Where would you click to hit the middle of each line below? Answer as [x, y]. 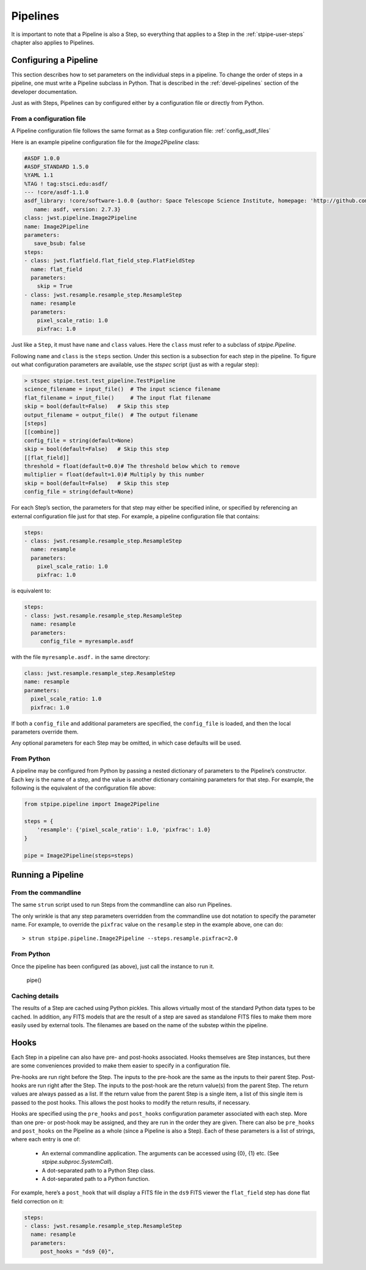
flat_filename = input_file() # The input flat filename [117, 398]
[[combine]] [42, 432]
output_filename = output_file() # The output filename [111, 415]
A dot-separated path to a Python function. [96, 1178]
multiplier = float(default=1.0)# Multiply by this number [114, 475]
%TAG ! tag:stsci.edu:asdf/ [66, 184]
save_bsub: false [59, 244]
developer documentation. [45, 92]
